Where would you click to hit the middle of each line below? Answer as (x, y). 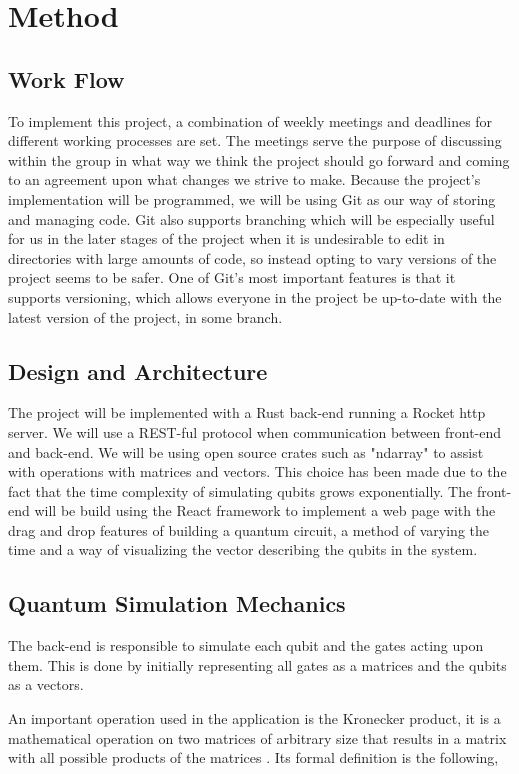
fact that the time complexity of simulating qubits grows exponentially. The (240, 490)
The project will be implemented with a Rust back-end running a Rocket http (247, 412)
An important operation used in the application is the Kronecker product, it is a (254, 718)
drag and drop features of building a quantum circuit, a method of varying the (249, 529)
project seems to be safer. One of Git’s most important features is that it (232, 277)
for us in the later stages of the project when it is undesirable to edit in (226, 238)
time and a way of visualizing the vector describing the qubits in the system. (243, 549)
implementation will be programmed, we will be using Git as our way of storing (252, 198)
